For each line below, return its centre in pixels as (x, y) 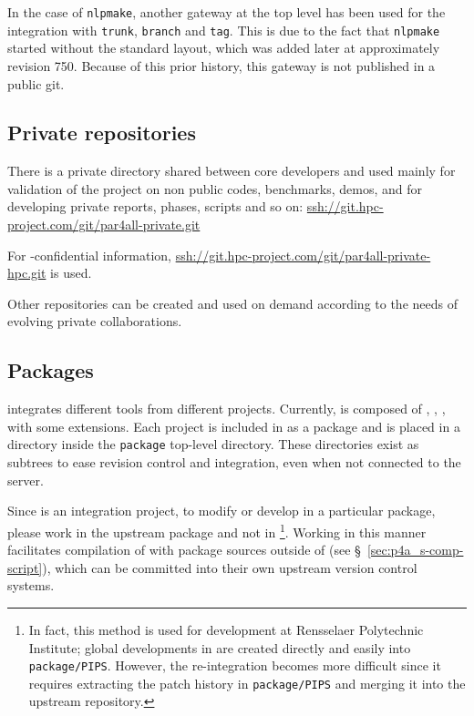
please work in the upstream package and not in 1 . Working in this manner (217, 530)
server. (26, 480)
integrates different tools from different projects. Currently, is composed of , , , (227, 409)
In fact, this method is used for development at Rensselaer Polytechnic (226, 629)
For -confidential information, (89, 255)
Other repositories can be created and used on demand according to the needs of (232, 303)
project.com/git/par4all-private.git (104, 225)
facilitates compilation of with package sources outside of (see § (184, 550)
